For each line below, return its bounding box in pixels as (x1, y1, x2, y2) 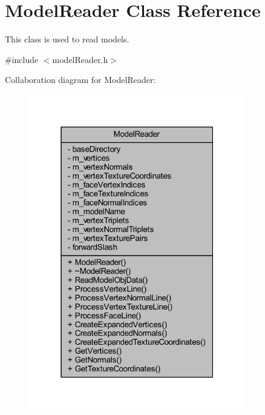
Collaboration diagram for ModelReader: (5, 73, 156, 86)
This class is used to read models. (5, 33, 129, 45)
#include (5, 53, 39, 65)
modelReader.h (52, 53, 108, 65)
